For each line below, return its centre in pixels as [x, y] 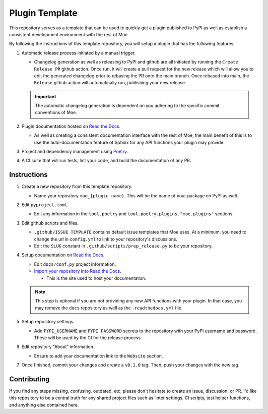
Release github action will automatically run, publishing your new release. [110, 83]
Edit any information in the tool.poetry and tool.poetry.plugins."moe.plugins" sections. [134, 214]
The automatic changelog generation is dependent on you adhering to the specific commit [127, 106]
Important [46, 96]
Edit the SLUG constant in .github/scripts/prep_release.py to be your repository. [123, 246]
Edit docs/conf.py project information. [75, 264]
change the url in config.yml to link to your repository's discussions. [106, 239]
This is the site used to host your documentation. [96, 278]
